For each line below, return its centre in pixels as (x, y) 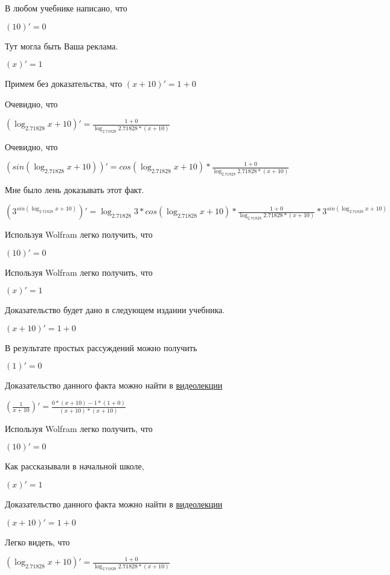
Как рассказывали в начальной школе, (75, 466)
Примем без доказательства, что (64, 84)
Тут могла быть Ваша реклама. (62, 46)
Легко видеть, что (37, 542)
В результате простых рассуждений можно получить (101, 347)
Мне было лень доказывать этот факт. (75, 189)
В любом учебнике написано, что (66, 8)
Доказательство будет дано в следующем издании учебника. (115, 310)
